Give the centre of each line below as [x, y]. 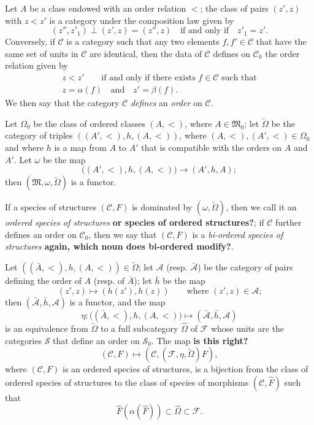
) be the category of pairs [245, 267]
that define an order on [96, 340]
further [289, 222]
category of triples [39, 135]
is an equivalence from [47, 328]
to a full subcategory [139, 328]
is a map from [80, 147]
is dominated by [162, 207]
